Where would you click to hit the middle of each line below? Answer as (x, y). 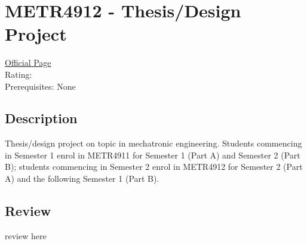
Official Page (28, 62)
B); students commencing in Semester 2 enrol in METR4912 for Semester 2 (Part (154, 167)
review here (26, 235)
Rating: (19, 74)
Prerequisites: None (40, 86)
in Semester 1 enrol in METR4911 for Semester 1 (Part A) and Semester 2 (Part (153, 155)
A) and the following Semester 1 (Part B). (82, 179)
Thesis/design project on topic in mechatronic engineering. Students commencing (153, 143)
